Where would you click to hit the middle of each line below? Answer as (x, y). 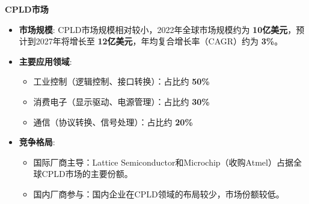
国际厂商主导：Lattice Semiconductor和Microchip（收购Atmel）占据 (163, 162)
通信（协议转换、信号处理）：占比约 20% (113, 121)
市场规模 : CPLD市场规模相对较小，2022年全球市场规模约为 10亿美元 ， (158, 29)
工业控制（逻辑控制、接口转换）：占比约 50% (121, 81)
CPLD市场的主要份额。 (87, 174)
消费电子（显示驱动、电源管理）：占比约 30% (121, 101)
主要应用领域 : (45, 61)
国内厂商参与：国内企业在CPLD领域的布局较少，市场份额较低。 (159, 193)
